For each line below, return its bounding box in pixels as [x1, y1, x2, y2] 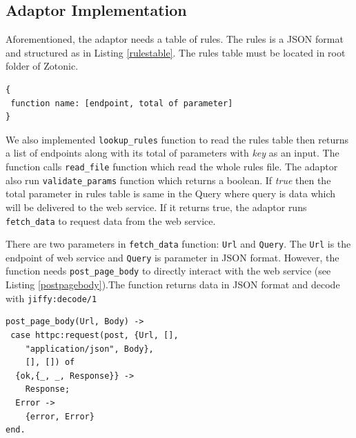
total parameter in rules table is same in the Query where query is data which [6, 186, 336, 201]
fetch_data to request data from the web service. [6, 213, 216, 228]
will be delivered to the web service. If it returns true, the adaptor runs [6, 199, 307, 214]
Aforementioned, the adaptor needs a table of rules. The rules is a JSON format [6, 32, 344, 46]
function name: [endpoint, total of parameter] [10, 98, 233, 108]
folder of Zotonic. [6, 59, 79, 73]
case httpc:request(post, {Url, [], [10, 330, 179, 340]
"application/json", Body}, [25, 344, 154, 354]
